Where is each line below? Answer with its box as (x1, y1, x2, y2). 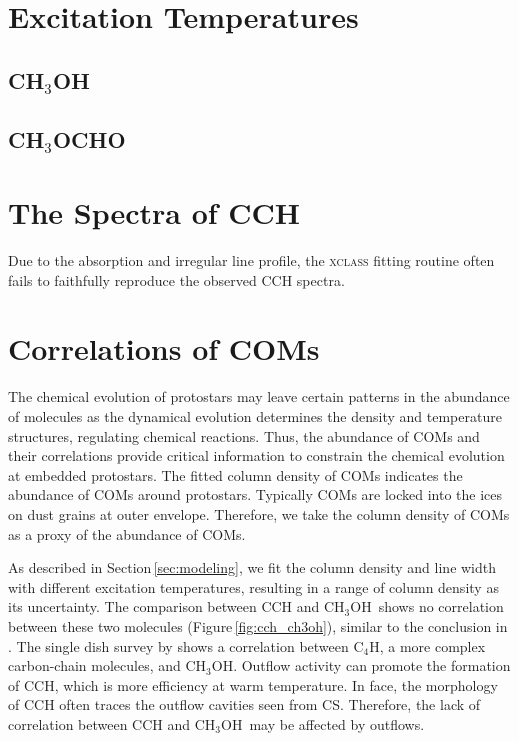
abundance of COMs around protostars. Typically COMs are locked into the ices (8, 484, 503, 505)
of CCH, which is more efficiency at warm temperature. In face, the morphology (8, 674, 498, 695)
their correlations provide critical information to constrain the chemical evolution (8, 445, 505, 466)
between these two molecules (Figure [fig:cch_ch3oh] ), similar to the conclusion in (8, 615, 508, 636)
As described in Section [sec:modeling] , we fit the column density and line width (8, 557, 497, 578)
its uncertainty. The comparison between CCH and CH (8, 596, 345, 617)
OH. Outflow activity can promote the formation (211, 655, 511, 676)
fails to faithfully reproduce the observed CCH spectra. (8, 269, 345, 290)
